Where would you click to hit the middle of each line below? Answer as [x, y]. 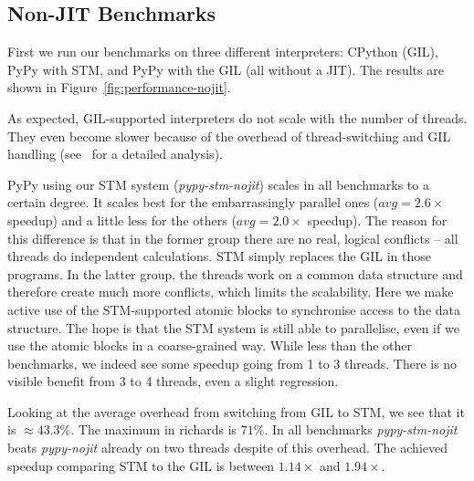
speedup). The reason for [377, 220]
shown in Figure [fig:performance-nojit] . [119, 87]
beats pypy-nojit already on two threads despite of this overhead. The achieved [228, 448]
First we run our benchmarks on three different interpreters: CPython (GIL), [223, 52]
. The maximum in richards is [154, 429]
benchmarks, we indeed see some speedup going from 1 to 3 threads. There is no [232, 363]
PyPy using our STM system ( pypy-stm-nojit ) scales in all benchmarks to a [218, 184]
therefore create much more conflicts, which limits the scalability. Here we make [231, 292]
